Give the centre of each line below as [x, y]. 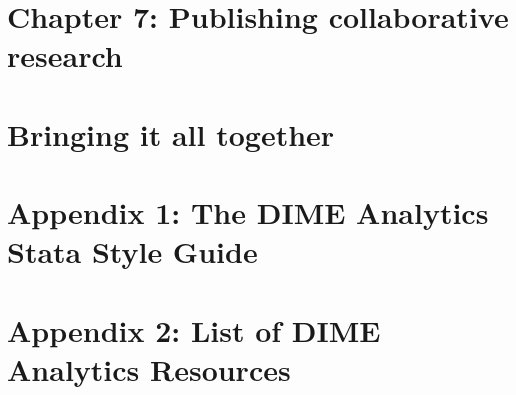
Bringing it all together [171, 133]
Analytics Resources [149, 368]
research [65, 55]
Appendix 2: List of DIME [194, 329]
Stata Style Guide [132, 251]
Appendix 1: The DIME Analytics [248, 212]
